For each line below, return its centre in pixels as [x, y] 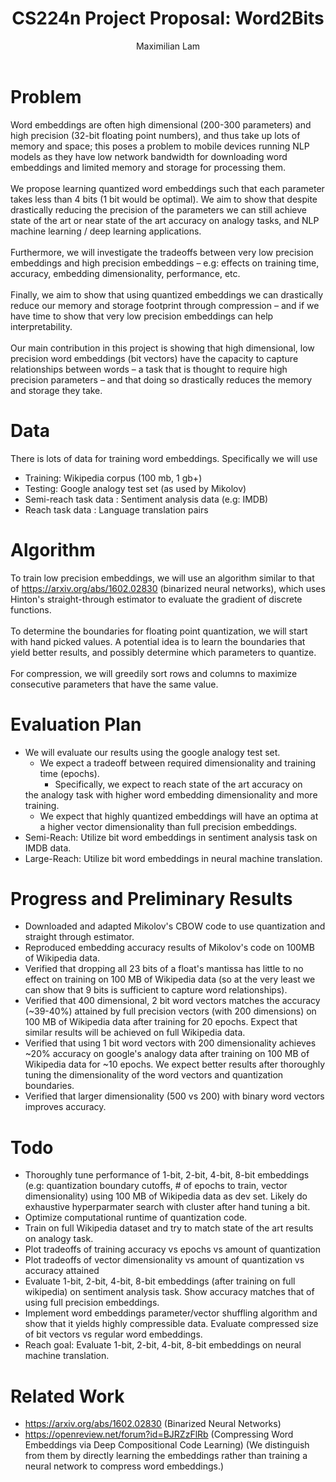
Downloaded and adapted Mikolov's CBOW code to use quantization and [175, 926]
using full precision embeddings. [92, 1303]
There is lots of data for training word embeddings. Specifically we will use [164, 458]
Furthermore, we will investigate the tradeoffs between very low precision [162, 252]
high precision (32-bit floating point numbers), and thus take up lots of [155, 135]
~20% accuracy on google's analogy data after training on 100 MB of [167, 1054]
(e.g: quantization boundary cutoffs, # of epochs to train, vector [156, 1186]
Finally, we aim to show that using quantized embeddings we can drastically [167, 294]
